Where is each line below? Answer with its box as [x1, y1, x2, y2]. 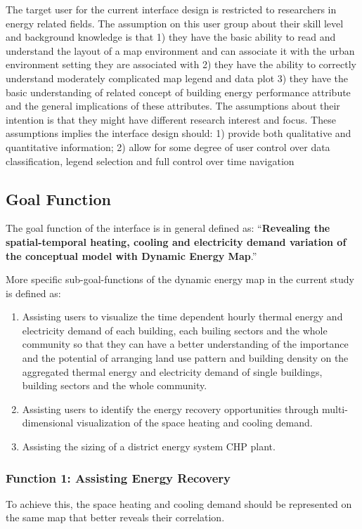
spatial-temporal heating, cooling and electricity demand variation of [6, 234, 347, 249]
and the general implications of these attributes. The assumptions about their [6, 98, 340, 113]
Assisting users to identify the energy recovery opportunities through [22, 401, 319, 416]
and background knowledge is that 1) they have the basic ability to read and [6, 30, 336, 44]
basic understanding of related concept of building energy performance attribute [6, 84, 351, 99]
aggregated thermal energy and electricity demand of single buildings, [22, 364, 323, 379]
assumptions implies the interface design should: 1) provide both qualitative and [6, 126, 351, 141]
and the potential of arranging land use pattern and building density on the [22, 351, 349, 365]
